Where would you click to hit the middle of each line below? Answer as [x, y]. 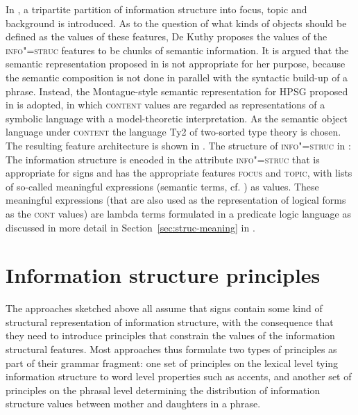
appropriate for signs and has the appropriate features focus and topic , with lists [179, 173]
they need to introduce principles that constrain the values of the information [170, 335]
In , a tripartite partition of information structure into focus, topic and [156, 9]
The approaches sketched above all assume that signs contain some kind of [164, 308]
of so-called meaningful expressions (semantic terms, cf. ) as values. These [162, 186]
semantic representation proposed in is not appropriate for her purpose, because [176, 64]
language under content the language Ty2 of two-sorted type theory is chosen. [173, 132]
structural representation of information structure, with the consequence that [170, 322]
